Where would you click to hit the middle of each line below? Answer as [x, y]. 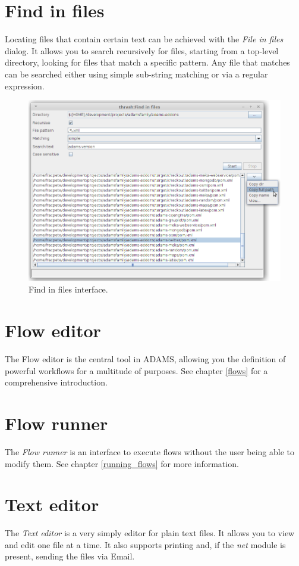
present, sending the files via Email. [70, 556]
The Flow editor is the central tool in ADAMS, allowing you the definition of [145, 359]
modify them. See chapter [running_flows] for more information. [122, 463]
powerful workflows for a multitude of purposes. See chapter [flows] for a [136, 370]
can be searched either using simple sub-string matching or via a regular [136, 74]
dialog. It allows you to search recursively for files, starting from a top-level [142, 50]
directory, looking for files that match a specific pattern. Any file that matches [147, 62]
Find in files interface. [68, 289]
